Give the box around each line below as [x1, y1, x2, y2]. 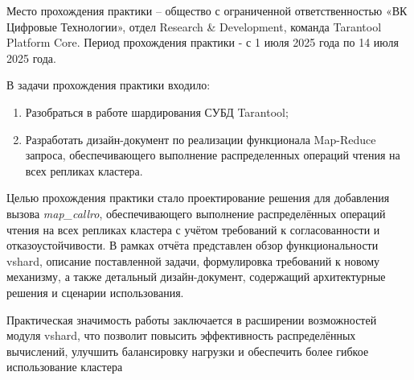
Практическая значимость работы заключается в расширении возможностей [6, 311, 377, 328]
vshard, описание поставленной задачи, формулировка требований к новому [6, 252, 380, 269]
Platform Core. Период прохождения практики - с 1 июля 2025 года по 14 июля [6, 34, 399, 51]
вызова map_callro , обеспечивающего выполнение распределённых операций [6, 204, 386, 221]
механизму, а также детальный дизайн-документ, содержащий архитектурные [6, 268, 386, 285]
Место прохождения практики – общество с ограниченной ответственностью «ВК [6, 2, 408, 19]
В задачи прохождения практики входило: [6, 76, 211, 93]
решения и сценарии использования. [6, 283, 184, 300]
